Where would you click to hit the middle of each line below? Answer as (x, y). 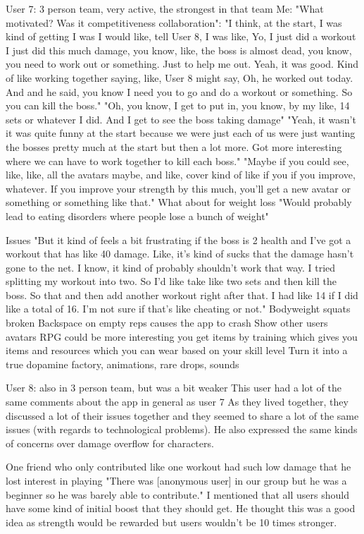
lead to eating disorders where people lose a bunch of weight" (137, 216)
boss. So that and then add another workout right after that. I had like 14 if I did (182, 295)
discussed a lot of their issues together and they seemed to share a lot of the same (182, 415)
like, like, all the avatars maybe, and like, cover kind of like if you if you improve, (181, 175)
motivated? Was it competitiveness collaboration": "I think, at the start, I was (174, 22)
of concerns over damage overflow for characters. (110, 443)
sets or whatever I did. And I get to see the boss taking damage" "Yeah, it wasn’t (181, 119)
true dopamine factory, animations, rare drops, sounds (123, 364)
